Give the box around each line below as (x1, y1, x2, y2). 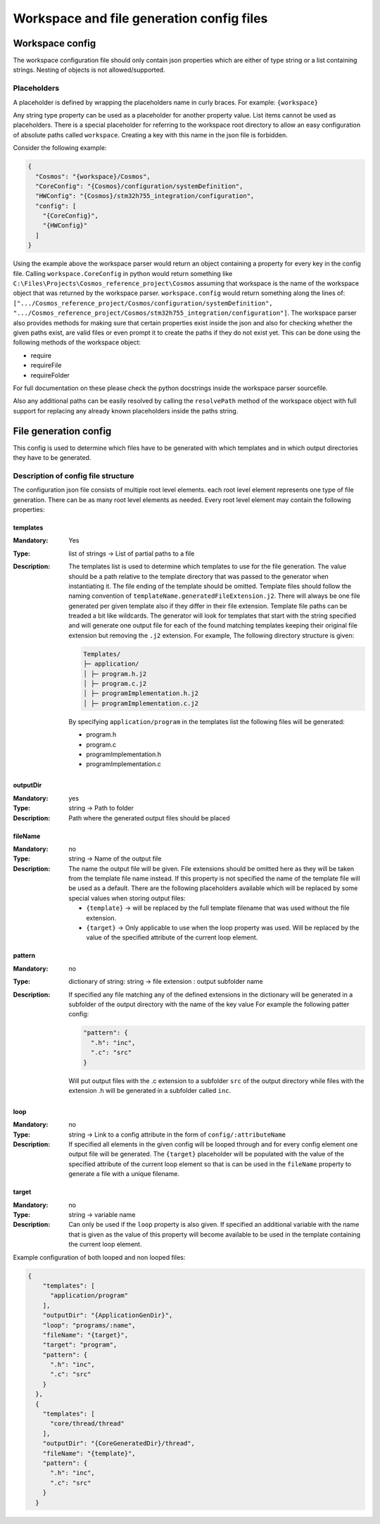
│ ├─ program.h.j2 (83, 670, 147, 677)
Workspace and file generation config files (13, 11, 268, 26)
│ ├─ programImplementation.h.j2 (83, 689, 198, 697)
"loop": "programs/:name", (42, 1321, 137, 1329)
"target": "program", (42, 1341, 118, 1349)
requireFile (30, 361, 62, 370)
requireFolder (30, 370, 70, 380)
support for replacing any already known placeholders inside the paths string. (13, 406, 239, 415)
